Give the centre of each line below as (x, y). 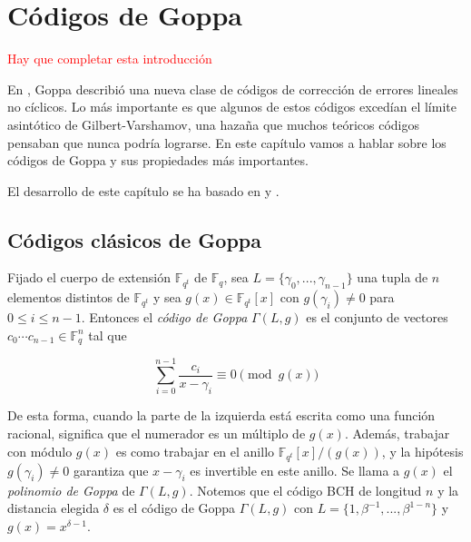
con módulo (40, 451)
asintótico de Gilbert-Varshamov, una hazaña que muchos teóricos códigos (214, 124)
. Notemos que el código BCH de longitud (305, 490)
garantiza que (111, 470)
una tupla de (392, 277)
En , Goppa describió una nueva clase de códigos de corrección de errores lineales (233, 89)
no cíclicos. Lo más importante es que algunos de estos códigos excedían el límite (232, 107)
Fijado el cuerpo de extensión (89, 277)
